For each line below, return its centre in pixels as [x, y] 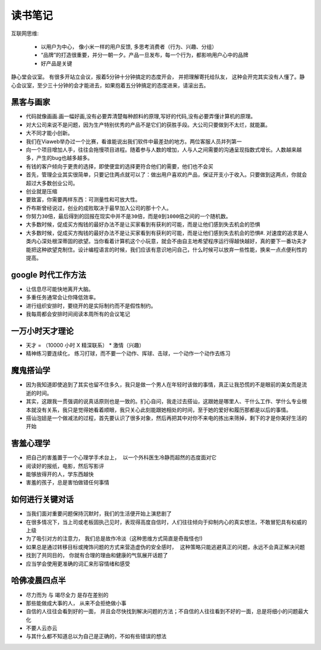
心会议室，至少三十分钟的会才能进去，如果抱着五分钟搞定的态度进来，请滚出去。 [110, 85]
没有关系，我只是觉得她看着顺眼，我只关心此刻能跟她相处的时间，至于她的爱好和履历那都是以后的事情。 [163, 410]
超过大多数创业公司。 [52, 183]
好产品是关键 [56, 63]
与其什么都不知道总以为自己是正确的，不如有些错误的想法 [96, 636]
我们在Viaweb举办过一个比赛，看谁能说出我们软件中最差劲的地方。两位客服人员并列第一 [134, 141]
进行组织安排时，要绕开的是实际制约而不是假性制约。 [91, 306]
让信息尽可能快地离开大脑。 [60, 289]
